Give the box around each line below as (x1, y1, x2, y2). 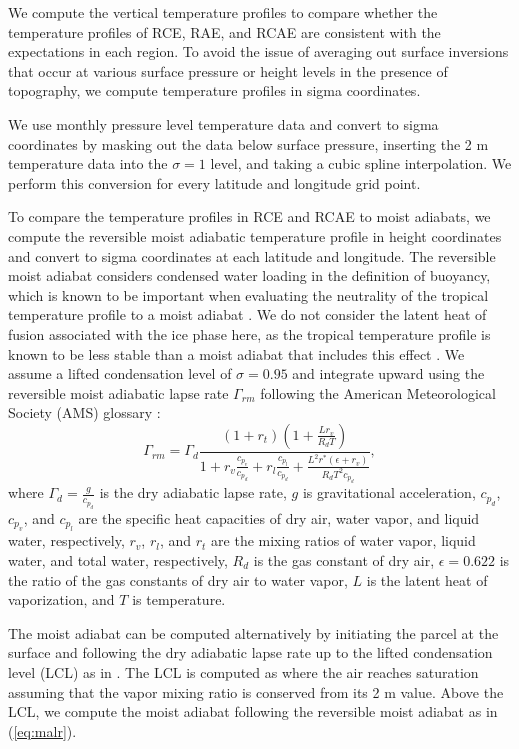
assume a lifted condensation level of (8, 363, 232, 384)
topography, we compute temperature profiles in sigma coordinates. (8, 80, 421, 101)
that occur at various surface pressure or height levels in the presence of (8, 60, 448, 81)
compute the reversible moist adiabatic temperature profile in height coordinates (8, 225, 502, 246)
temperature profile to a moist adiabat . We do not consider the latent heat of (8, 304, 487, 325)
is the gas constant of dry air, (253, 549, 435, 570)
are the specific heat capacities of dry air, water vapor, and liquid (78, 507, 480, 528)
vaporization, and (8, 589, 115, 610)
